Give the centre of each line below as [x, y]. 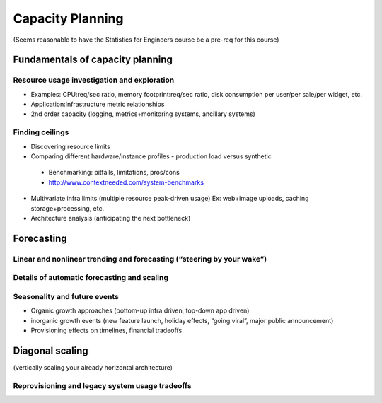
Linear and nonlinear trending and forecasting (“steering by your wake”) [140, 259]
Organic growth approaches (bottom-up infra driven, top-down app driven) [140, 310]
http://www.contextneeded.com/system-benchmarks [126, 182]
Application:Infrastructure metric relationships [98, 104]
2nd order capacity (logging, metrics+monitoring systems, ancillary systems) [143, 114]
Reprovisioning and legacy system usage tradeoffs [102, 385]
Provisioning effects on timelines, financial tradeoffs [106, 331]
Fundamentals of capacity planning [93, 60]
